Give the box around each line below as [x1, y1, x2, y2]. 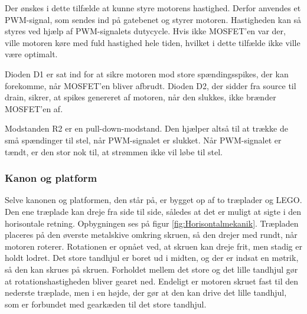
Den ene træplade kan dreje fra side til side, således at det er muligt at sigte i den [5, 205, 301, 217]
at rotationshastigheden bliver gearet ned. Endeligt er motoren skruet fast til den [5, 274, 298, 287]
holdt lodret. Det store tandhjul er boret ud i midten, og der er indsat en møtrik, [5, 251, 299, 264]
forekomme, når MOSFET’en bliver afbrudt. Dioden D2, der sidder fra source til [5, 79, 296, 91]
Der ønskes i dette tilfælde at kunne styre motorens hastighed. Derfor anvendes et [5, 2, 301, 14]
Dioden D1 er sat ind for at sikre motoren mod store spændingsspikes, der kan [5, 67, 289, 80]
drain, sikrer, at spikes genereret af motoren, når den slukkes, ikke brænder [5, 91, 276, 103]
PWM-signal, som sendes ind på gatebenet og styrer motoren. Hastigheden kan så [5, 13, 302, 25]
